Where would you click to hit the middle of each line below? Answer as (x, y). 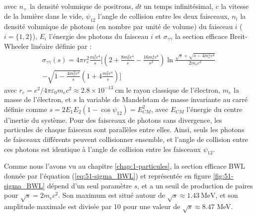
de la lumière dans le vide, (44, 16)
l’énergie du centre (214, 109)
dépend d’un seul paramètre (90, 185)
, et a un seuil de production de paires (195, 185)
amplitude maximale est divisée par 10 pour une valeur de (92, 206)
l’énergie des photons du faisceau (99, 36)
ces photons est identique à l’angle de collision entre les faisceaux (103, 149)
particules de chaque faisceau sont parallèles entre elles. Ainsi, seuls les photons (124, 129)
